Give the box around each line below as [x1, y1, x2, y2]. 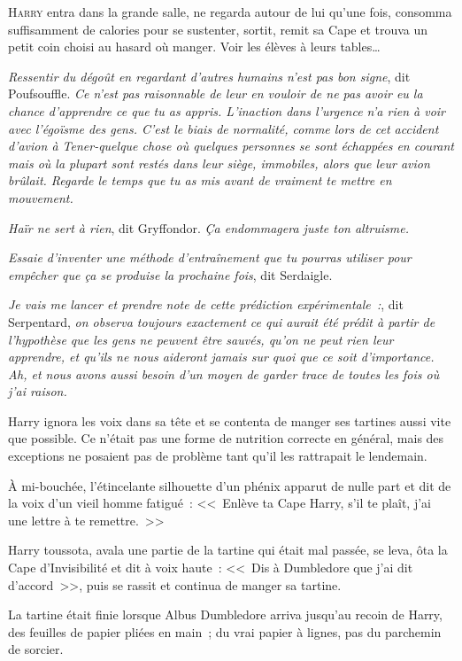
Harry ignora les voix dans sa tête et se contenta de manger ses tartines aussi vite [8, 411, 451, 430]
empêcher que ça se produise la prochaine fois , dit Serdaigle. [8, 265, 333, 284]
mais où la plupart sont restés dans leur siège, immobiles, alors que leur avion [8, 153, 430, 172]
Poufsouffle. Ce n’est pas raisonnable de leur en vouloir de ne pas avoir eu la [8, 84, 423, 103]
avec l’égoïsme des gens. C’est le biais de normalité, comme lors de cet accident [8, 119, 439, 137]
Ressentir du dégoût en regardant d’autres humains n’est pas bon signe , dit [8, 66, 411, 85]
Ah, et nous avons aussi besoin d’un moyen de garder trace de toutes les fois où [8, 364, 440, 383]
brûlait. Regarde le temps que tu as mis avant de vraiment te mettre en [8, 171, 392, 190]
